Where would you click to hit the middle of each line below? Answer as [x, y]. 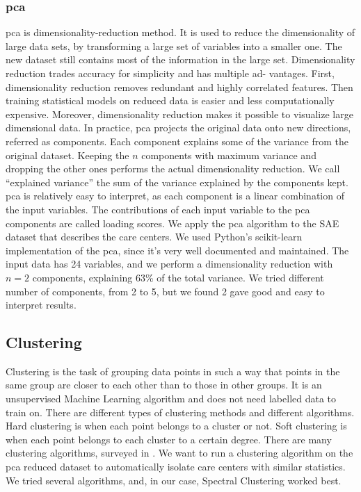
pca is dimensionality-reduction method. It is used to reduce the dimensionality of [180, 32]
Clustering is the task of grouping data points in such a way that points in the [173, 371]
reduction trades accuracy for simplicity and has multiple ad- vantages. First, [170, 73]
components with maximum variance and [229, 155]
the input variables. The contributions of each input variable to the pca [158, 209]
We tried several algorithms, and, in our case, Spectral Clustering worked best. [174, 480]
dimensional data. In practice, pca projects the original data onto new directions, [178, 128]
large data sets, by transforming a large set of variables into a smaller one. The [174, 46]
